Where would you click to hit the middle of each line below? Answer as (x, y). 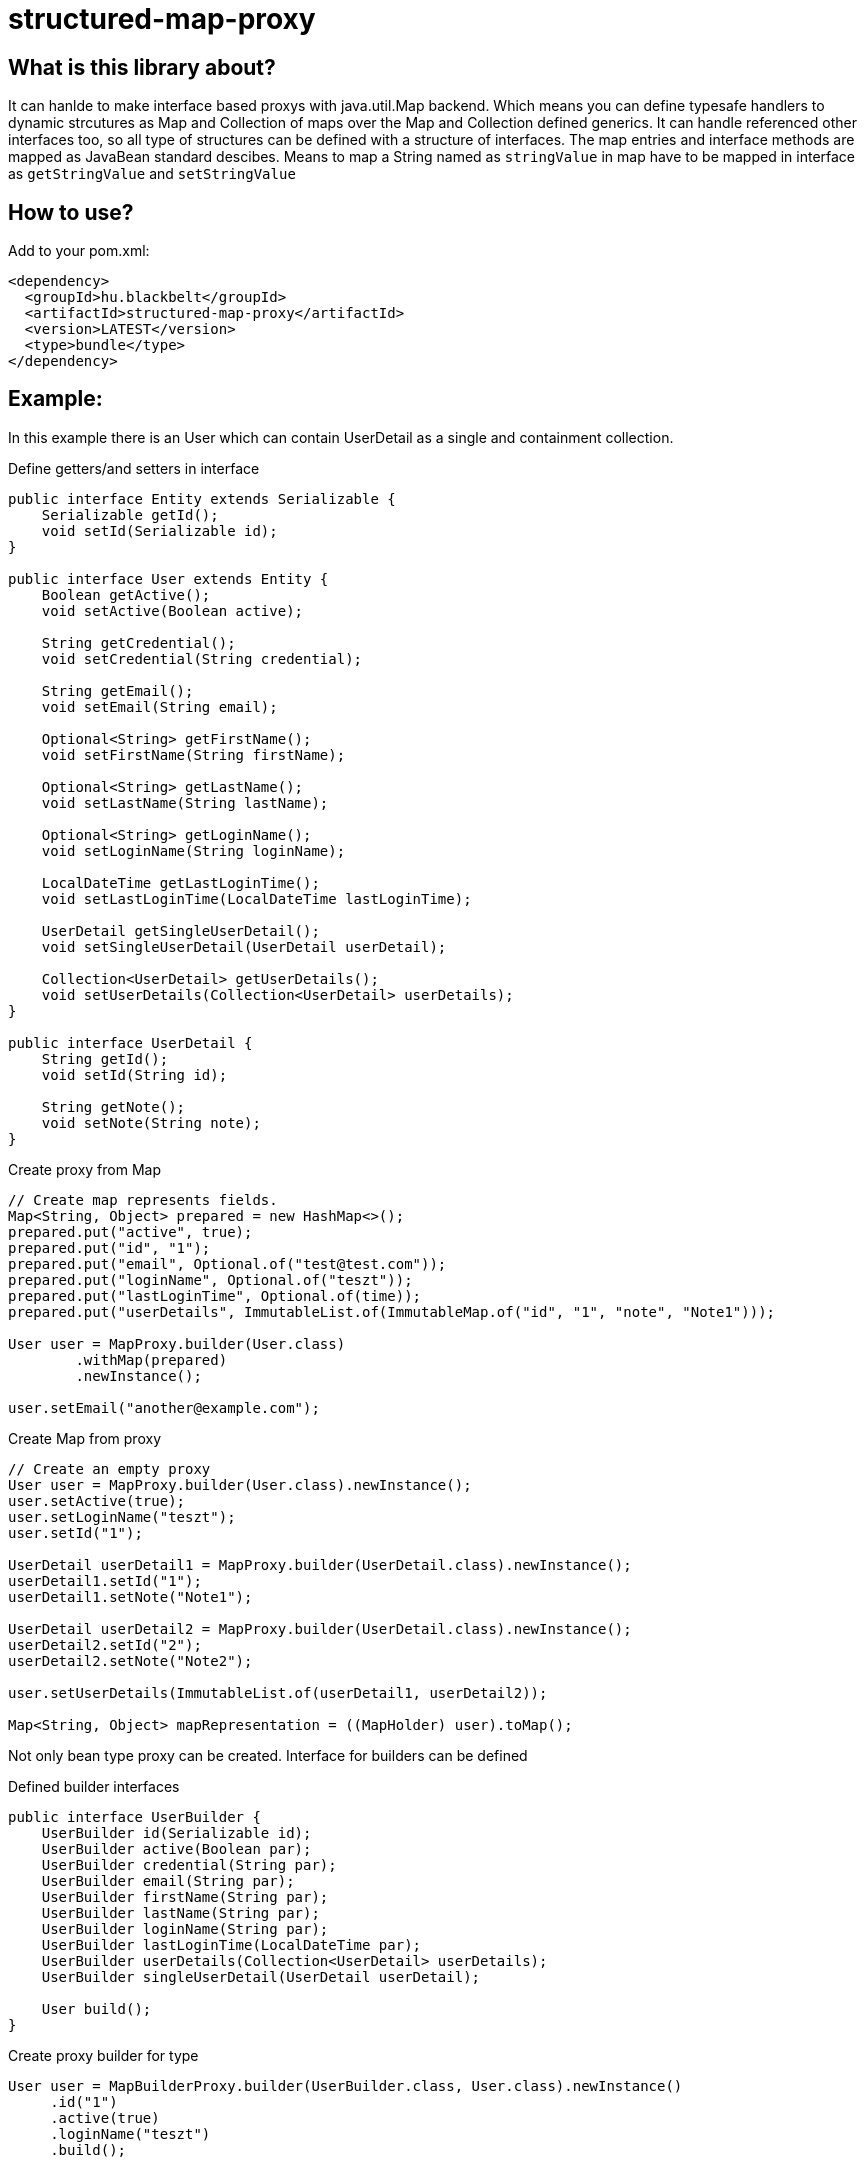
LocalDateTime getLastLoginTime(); (180, 882)
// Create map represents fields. (143, 1199)
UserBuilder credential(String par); (189, 1864)
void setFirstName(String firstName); (193, 754)
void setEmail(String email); (159, 706)
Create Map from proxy (85, 1438)
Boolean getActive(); (126, 594)
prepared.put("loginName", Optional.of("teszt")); (210, 1279)
